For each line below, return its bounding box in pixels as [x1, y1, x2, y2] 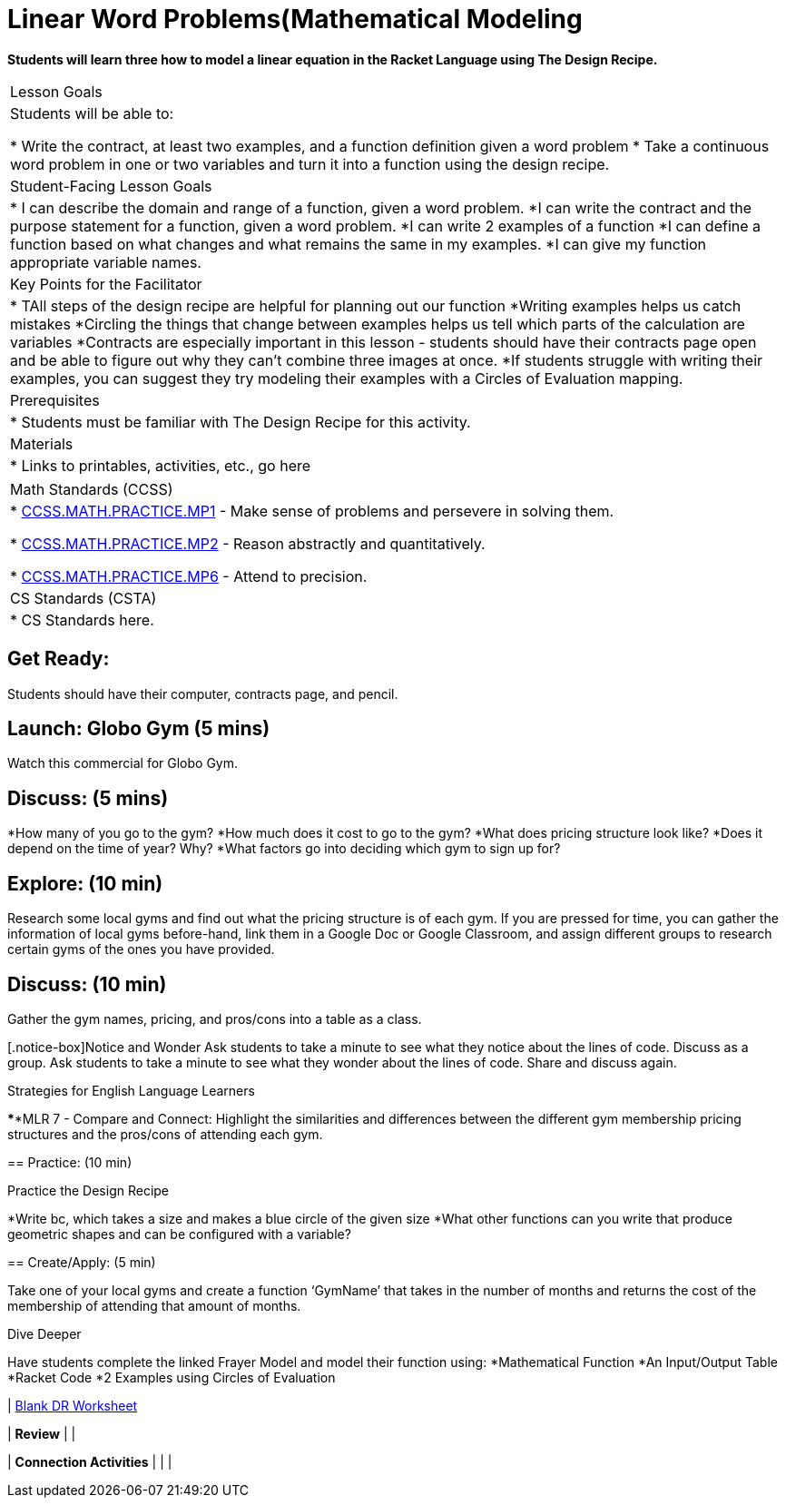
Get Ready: [7, 647, 110, 671]
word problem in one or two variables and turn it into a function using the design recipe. [10, 154, 610, 173]
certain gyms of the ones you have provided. [7, 941, 275, 958]
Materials [10, 434, 74, 453]
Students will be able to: [10, 103, 174, 123]
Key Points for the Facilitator [10, 274, 202, 293]
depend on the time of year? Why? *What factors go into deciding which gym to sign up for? [7, 841, 561, 857]
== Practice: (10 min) [7, 1154, 133, 1170]
